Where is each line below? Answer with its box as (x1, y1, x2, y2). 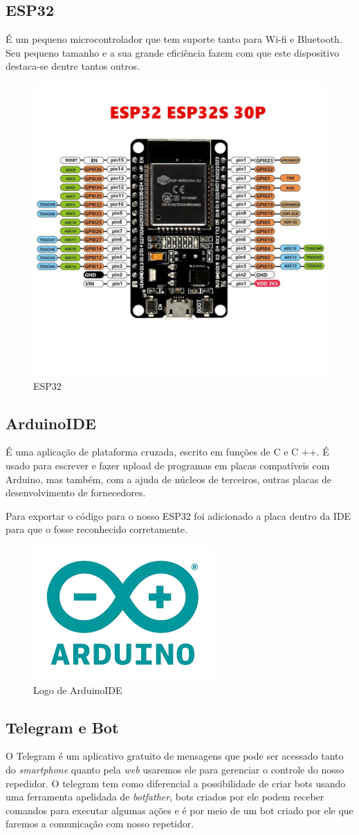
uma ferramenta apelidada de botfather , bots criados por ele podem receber (6, 789, 324, 804)
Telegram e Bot (6, 716, 119, 738)
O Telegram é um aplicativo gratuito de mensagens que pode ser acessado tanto (6, 749, 344, 763)
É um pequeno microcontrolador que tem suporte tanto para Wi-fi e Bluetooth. (6, 32, 342, 46)
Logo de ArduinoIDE (33, 682, 122, 697)
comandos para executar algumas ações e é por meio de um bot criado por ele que (6, 803, 353, 817)
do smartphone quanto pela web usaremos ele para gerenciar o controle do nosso (6, 762, 344, 776)
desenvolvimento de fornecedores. (6, 485, 146, 500)
